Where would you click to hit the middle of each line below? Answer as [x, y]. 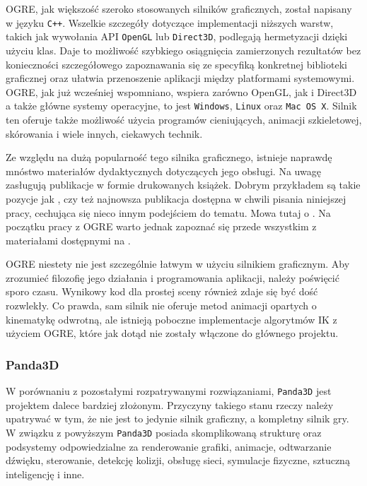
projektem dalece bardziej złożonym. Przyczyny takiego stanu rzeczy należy [170, 404]
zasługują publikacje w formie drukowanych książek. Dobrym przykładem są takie [183, 185]
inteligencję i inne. [45, 474]
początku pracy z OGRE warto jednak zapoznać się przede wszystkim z [161, 226]
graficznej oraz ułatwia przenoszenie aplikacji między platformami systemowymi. [180, 78]
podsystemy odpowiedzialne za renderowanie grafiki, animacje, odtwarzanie [169, 446]
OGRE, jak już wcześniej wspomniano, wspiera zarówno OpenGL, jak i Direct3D [181, 91]
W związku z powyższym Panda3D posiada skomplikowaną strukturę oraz [164, 432]
